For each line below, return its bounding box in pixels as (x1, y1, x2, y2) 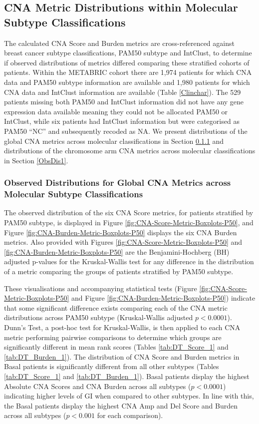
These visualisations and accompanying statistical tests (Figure (4, 283, 197, 293)
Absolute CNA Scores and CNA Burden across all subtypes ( (4, 381, 191, 391)
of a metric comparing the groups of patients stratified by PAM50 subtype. (4, 266, 234, 277)
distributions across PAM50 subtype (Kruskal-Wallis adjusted (4, 312, 193, 323)
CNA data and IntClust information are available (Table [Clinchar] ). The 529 (4, 86, 241, 97)
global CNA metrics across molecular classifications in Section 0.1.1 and (4, 135, 224, 146)
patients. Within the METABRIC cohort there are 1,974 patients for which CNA (4, 67, 252, 77)
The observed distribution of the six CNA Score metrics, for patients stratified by (4, 207, 254, 218)
